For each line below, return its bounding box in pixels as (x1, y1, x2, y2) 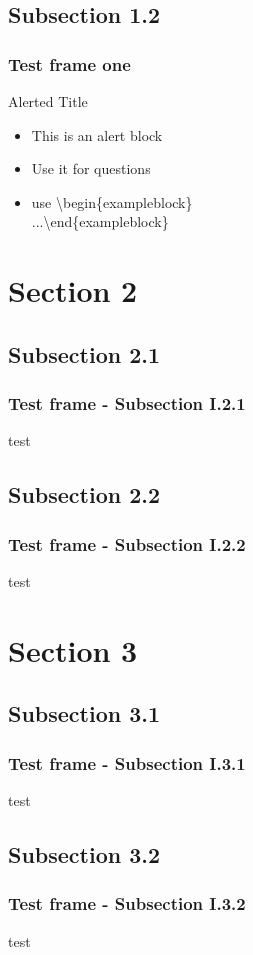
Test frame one (8, 51, 131, 76)
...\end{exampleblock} (31, 211, 169, 232)
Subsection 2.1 (8, 338, 161, 369)
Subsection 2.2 (8, 479, 161, 510)
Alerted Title (8, 91, 88, 111)
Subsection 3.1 (8, 698, 161, 729)
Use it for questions (31, 158, 151, 179)
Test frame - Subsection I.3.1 (8, 750, 246, 775)
